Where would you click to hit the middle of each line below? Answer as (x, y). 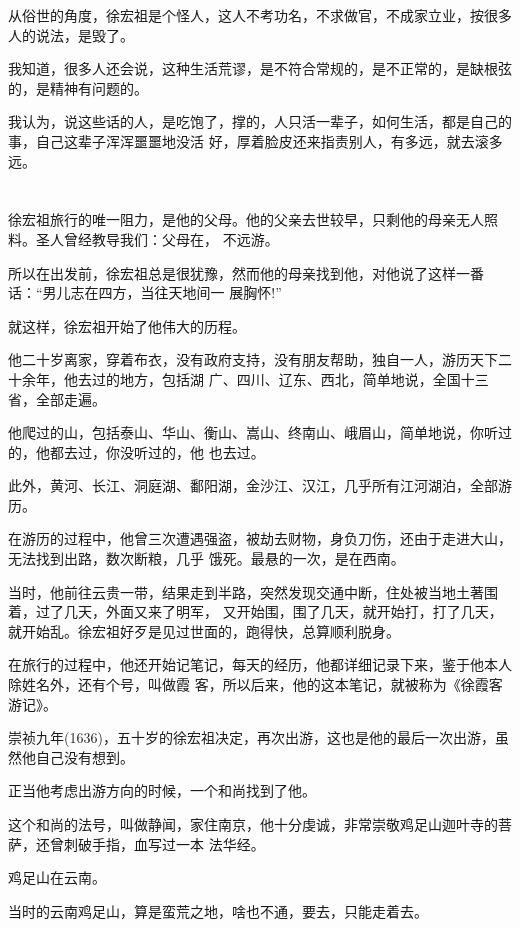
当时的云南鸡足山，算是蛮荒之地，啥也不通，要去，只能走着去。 (218, 910)
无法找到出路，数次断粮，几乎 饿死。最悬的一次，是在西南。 (206, 558)
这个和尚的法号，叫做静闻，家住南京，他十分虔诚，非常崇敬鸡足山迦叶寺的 (253, 824)
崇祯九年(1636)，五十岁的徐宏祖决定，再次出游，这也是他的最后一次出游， (251, 737)
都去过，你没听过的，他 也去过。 (157, 451)
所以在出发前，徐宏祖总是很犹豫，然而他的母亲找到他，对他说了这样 (232, 272)
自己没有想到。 (84, 756)
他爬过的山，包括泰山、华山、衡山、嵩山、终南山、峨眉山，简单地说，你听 (253, 432)
